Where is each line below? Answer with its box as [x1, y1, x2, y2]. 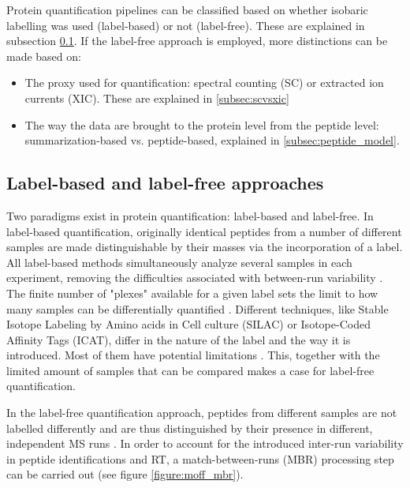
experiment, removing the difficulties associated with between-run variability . [6, 269, 383, 286]
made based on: [6, 47, 81, 64]
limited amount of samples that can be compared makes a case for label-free [6, 362, 375, 378]
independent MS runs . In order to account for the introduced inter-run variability [6, 435, 404, 452]
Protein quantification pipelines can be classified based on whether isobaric [6, 2, 368, 17]
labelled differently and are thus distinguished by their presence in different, [6, 419, 373, 436]
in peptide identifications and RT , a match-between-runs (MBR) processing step [6, 450, 394, 467]
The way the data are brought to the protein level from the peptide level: [24, 116, 379, 133]
